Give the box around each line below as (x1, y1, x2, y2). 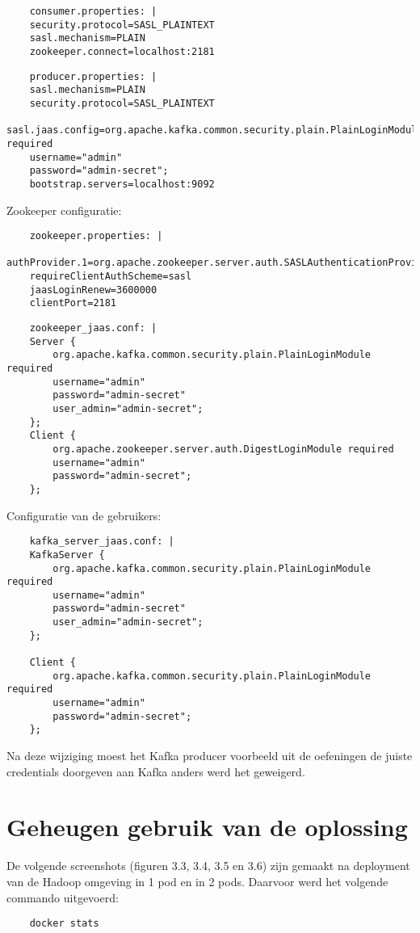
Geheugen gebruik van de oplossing (6, 810, 408, 843)
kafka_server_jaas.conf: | (29, 536, 174, 548)
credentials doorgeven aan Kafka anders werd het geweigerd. (6, 763, 305, 780)
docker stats (29, 918, 99, 930)
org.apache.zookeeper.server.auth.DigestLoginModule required (52, 443, 394, 455)
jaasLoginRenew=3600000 (29, 284, 157, 296)
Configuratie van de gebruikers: (6, 506, 162, 523)
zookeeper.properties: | (29, 230, 163, 242)
